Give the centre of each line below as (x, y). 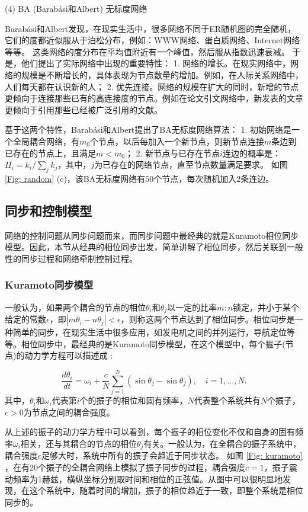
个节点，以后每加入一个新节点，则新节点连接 (177, 141)
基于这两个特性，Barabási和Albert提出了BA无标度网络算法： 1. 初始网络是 (148, 129)
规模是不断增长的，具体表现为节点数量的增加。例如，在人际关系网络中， (162, 74)
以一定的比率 (192, 307)
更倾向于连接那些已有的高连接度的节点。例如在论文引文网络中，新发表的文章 (154, 98)
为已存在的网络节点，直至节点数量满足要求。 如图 (191, 164)
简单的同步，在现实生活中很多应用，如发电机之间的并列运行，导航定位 (150, 332)
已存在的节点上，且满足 (50, 153)
